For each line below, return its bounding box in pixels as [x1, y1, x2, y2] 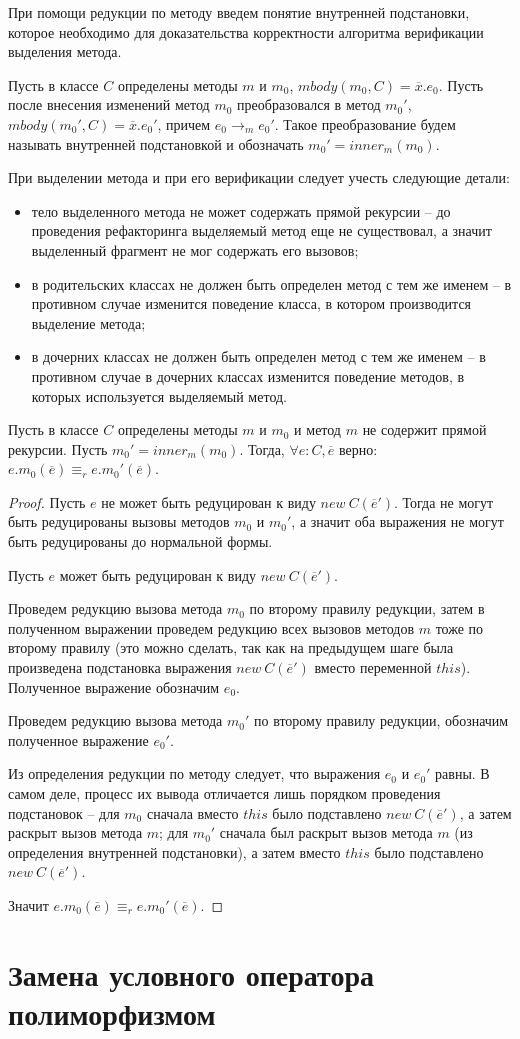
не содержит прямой [362, 419, 487, 440]
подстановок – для [8, 802, 120, 823]
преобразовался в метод [237, 94, 381, 115]
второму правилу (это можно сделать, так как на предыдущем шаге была [8, 637, 454, 658]
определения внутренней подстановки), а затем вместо [8, 841, 341, 862]
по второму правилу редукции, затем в [249, 598, 485, 619]
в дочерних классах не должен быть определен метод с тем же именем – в [31, 346, 486, 367]
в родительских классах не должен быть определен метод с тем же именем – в [31, 273, 512, 294]
